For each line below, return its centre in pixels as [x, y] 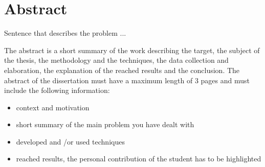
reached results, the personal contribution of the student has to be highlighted [139, 159]
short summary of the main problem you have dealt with [105, 124]
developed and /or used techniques [70, 141]
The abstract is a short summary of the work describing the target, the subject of [132, 50]
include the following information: [57, 90]
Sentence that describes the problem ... [65, 33]
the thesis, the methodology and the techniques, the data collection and [116, 60]
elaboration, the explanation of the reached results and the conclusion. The [122, 70]
